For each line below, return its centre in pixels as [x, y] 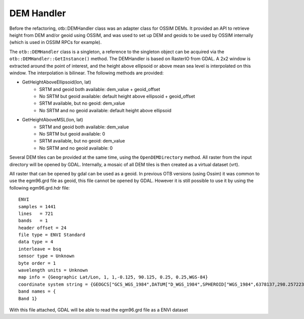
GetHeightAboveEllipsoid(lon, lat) [56, 82]
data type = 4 [36, 242]
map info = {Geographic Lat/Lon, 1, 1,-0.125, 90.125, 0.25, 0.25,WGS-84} [113, 277]
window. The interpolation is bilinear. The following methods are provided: [87, 73]
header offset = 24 [43, 228]
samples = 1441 [37, 207]
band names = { [37, 291]
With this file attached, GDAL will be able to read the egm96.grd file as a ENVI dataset [99, 310]
